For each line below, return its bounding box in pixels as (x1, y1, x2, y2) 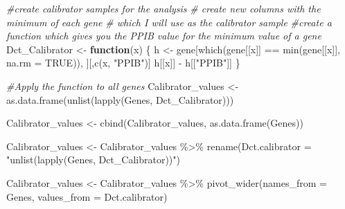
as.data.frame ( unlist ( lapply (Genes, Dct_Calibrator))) (6, 92, 234, 107)
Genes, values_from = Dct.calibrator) (6, 189, 168, 203)
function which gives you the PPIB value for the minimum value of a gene (6, 28, 321, 43)
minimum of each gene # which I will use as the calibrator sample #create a (6, 15, 332, 29)
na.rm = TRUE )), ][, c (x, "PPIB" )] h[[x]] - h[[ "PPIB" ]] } (6, 55, 240, 70)
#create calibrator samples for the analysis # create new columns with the (6, 1, 321, 15)
